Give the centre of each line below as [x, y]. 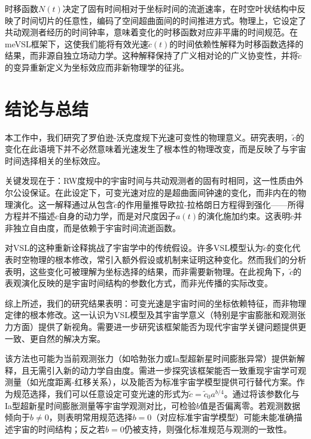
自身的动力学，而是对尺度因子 [118, 216]
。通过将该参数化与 [262, 393]
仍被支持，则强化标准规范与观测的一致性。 [208, 429]
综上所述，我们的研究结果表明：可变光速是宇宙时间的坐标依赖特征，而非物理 [155, 303]
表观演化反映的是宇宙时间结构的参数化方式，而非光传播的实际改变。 [139, 283]
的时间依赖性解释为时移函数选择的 [237, 43]
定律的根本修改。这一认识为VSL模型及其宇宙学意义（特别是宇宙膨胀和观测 [151, 315]
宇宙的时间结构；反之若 [59, 429]
